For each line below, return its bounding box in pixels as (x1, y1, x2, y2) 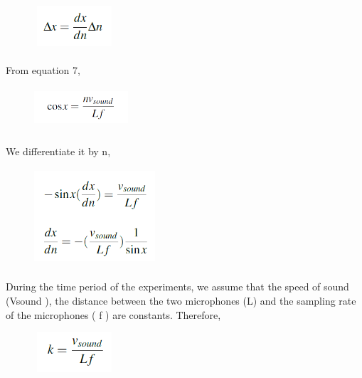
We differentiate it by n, (6, 144, 111, 159)
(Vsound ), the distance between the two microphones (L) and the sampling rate (6, 293, 356, 308)
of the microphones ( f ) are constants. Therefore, (6, 307, 221, 322)
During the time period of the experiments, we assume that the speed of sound (6, 279, 349, 294)
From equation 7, (6, 62, 80, 77)
